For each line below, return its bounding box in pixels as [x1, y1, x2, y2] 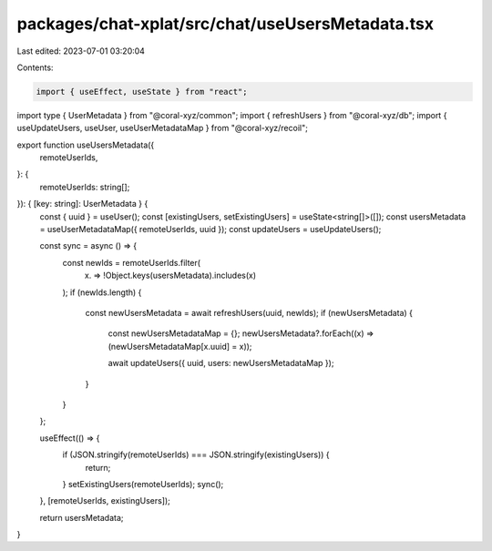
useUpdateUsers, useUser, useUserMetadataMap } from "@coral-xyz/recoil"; [16, 123, 309, 134]
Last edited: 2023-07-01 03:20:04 [16, 46, 146, 56]
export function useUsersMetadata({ [16, 139, 155, 150]
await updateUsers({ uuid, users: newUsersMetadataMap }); [108, 358, 334, 369]
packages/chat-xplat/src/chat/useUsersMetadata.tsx [16, 14, 435, 34]
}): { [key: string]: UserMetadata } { [16, 199, 149, 209]
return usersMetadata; [39, 512, 124, 523]
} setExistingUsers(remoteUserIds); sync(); [62, 478, 224, 489]
